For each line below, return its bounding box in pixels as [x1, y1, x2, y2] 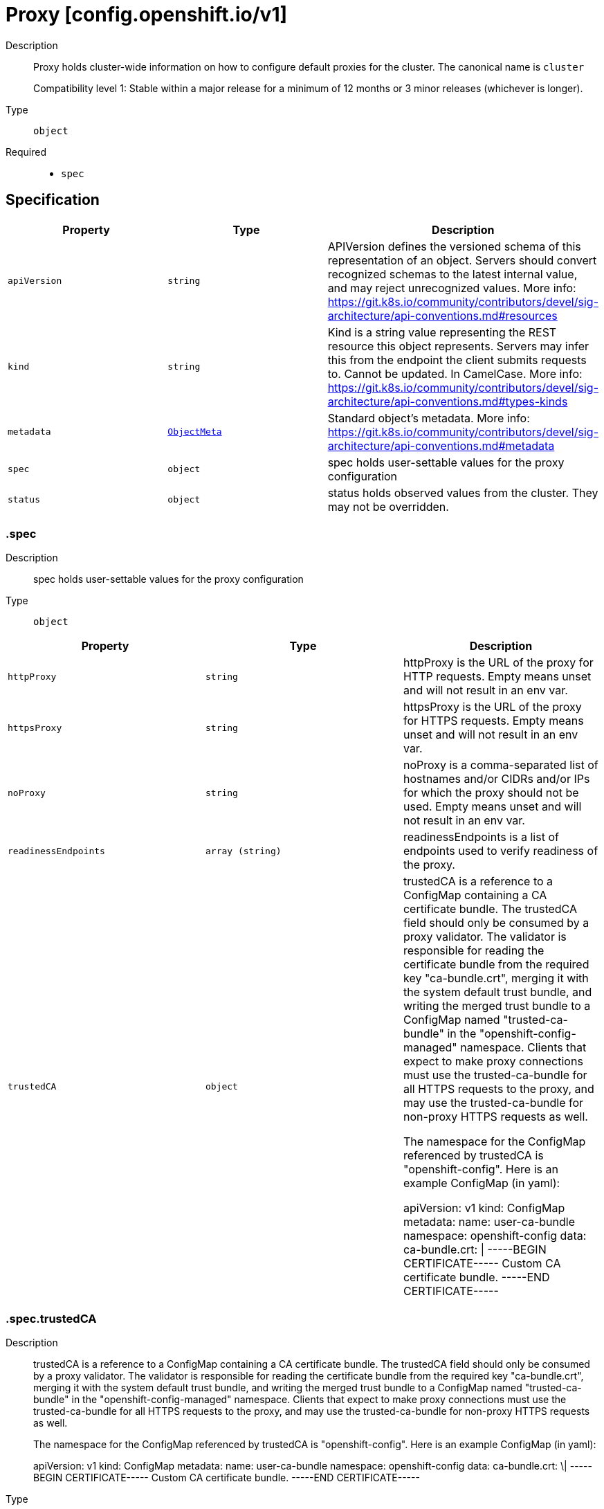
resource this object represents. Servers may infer [327, 338, 589, 353]
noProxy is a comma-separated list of [403, 758, 598, 772]
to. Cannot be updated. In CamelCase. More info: [327, 366, 583, 381]
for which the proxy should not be [403, 786, 579, 800]
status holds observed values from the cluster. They [327, 485, 598, 500]
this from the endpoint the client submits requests [327, 352, 587, 367]
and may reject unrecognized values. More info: [327, 280, 576, 295]
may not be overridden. [327, 499, 449, 514]
